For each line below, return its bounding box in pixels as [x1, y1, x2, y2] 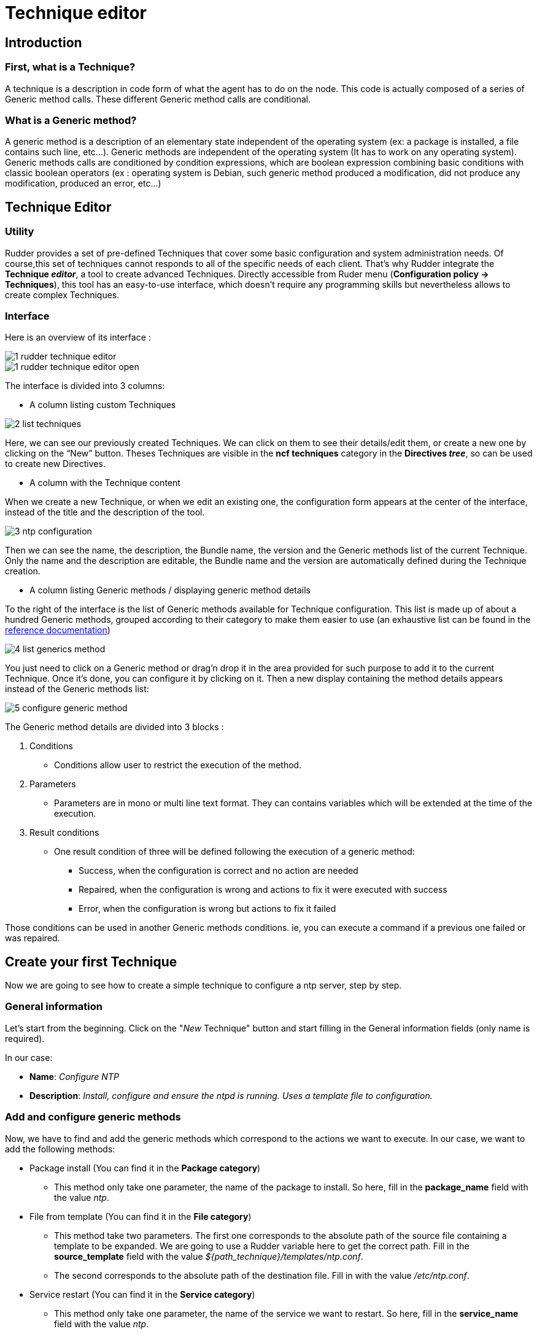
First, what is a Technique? [5, 61, 136, 74]
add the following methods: [5, 1143, 115, 1154]
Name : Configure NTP [29, 1071, 119, 1082]
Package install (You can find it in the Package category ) [29, 1162, 261, 1173]
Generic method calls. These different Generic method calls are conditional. [5, 93, 311, 104]
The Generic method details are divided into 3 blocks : [5, 722, 224, 733]
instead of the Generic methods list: [5, 684, 149, 695]
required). [5, 1033, 45, 1044]
